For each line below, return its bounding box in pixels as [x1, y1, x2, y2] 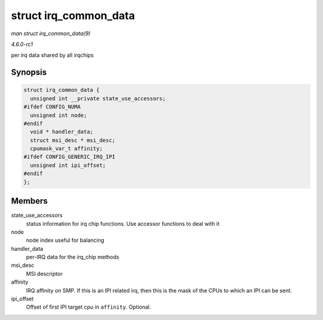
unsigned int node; [30, 112, 87, 119]
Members [11, 196, 48, 206]
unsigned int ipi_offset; [30, 162, 106, 168]
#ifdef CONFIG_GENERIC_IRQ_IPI [23, 153, 116, 161]
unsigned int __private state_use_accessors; [30, 95, 166, 101]
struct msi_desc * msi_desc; [30, 137, 116, 143]
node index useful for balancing [26, 236, 105, 244]
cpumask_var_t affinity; [30, 145, 103, 152]
